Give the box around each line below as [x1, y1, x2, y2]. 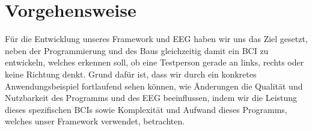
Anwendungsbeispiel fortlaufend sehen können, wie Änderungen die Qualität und [5, 79, 303, 92]
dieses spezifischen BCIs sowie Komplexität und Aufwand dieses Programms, [5, 103, 287, 115]
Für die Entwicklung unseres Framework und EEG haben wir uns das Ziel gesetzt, [5, 32, 308, 45]
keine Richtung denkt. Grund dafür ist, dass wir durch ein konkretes [5, 67, 257, 80]
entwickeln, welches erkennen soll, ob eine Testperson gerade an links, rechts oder [5, 56, 304, 69]
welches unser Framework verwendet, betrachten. [5, 115, 185, 127]
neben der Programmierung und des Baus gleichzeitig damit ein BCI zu [5, 44, 269, 56]
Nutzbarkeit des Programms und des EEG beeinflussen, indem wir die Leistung [5, 91, 298, 104]
